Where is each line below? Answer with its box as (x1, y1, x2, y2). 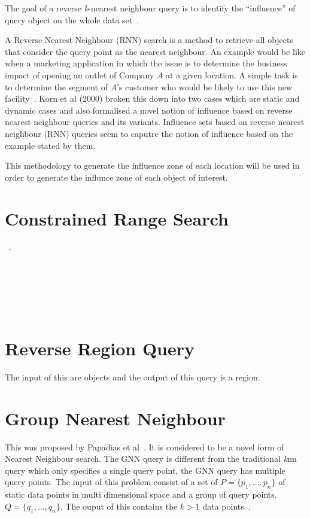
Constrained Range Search (5, 206, 229, 230)
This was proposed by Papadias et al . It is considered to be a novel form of (5, 440, 284, 453)
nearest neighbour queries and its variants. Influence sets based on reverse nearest (5, 115, 305, 128)
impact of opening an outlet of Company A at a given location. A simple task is (5, 68, 298, 81)
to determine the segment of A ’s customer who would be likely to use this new (5, 80, 293, 93)
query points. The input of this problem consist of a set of (5, 476, 218, 488)
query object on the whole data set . (5, 13, 139, 26)
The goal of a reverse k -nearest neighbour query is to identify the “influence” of (5, 2, 296, 14)
